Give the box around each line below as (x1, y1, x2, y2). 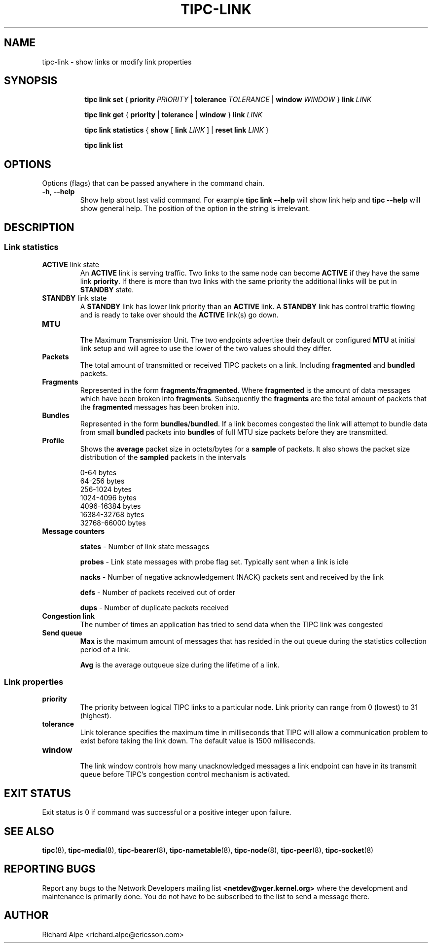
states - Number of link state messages (80, 542, 210, 551)
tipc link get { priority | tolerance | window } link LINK (84, 110, 263, 119)
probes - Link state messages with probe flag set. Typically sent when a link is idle (80, 557, 349, 566)
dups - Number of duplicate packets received (80, 603, 229, 612)
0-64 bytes (80, 468, 117, 477)
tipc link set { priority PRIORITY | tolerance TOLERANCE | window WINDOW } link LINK (84, 95, 372, 104)
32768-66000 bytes (80, 518, 146, 527)
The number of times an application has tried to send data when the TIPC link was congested (80, 620, 383, 629)
